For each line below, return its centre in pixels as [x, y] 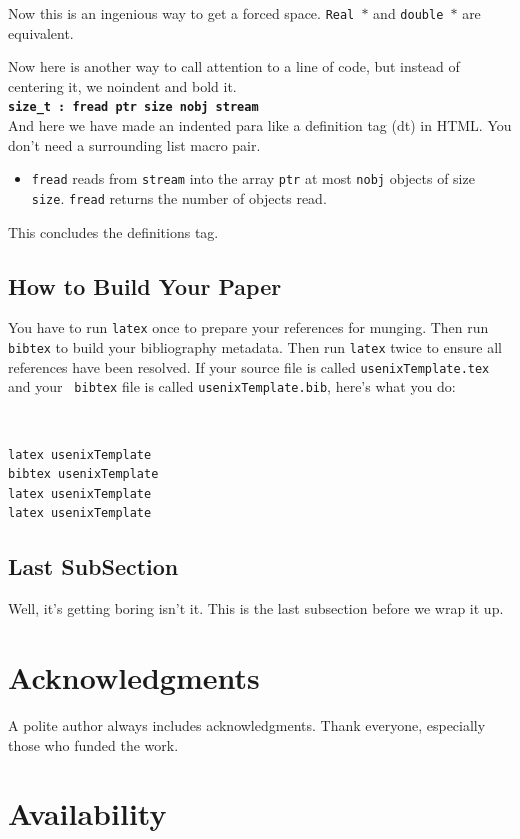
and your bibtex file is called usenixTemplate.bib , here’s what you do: [232, 386]
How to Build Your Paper [145, 285]
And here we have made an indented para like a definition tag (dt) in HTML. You [260, 125]
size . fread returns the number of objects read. [179, 197]
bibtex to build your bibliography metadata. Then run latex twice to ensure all [255, 347]
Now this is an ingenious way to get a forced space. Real [181, 13]
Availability [87, 813]
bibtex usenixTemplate [83, 474]
